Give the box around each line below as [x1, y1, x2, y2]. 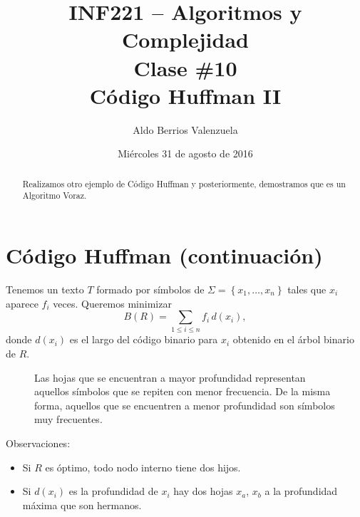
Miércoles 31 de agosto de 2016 [118, 146, 253, 161]
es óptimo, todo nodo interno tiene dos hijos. [45, 459, 241, 474]
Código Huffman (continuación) [6, 240, 323, 269]
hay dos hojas [173, 484, 233, 498]
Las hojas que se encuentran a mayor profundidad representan [34, 370, 306, 385]
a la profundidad [264, 484, 338, 498]
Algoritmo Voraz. [22, 189, 87, 202]
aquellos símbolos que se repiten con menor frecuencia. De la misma [34, 384, 331, 399]
